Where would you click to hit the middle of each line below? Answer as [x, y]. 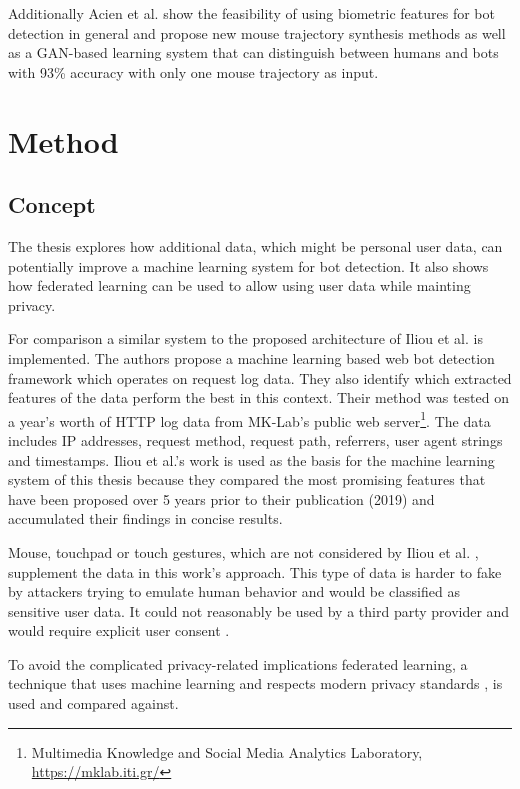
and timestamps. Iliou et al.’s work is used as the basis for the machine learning [251, 459]
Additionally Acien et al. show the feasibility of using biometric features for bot [251, 13]
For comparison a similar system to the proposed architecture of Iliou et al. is [245, 338]
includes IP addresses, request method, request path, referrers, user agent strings [255, 439]
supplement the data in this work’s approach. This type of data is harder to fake [255, 571]
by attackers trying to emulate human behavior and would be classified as [234, 591]
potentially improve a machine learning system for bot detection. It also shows [248, 265]
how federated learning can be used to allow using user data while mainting [239, 285]
